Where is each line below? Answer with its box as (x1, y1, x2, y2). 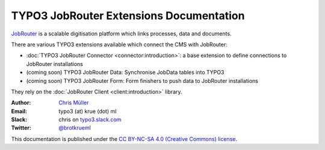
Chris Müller (58, 99, 89, 106)
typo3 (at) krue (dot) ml (58, 107, 117, 115)
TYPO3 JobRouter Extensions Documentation (11, 9, 245, 22)
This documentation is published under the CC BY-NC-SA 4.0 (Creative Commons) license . (11, 135, 238, 142)
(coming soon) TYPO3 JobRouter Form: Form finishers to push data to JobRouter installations (26, 77, 259, 84)
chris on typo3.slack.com (58, 116, 122, 123)
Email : (11, 107, 27, 115)
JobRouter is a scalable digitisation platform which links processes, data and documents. (11, 30, 232, 37)
